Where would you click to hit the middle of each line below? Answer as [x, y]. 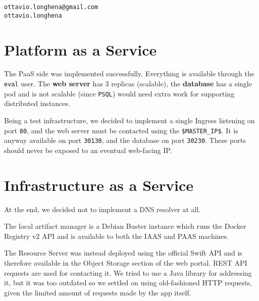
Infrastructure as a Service [99, 185]
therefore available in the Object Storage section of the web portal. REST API [126, 262]
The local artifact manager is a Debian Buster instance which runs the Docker [125, 226]
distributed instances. [37, 103]
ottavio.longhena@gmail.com [51, 7]
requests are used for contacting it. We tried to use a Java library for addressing [128, 272]
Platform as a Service [81, 49]
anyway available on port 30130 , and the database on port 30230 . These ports [125, 140]
